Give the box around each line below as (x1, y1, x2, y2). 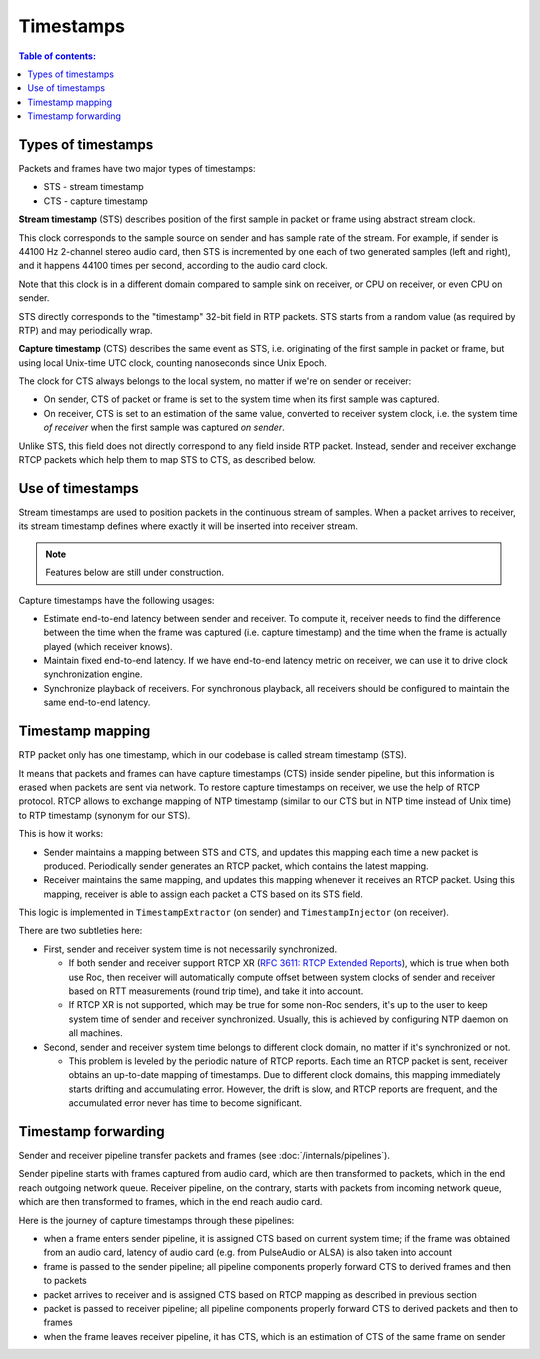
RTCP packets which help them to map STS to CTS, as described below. (18, 454, 316, 466)
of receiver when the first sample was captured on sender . (43, 421, 285, 434)
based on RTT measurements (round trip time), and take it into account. (68, 985, 364, 997)
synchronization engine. (43, 668, 143, 680)
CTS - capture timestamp (43, 195, 149, 207)
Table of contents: (18, 50, 97, 62)
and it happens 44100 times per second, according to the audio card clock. (18, 260, 329, 272)
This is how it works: (18, 828, 104, 840)
